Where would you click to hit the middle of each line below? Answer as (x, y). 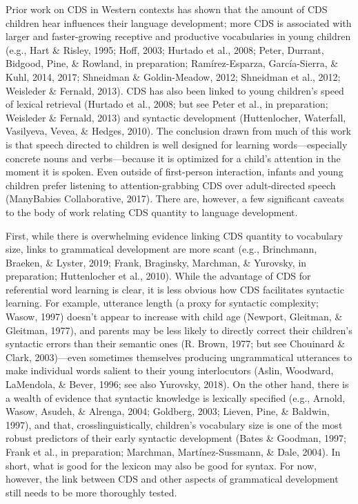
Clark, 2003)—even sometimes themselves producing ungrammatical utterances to (179, 357)
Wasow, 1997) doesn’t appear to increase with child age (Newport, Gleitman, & (174, 317)
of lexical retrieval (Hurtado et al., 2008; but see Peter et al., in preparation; (167, 104)
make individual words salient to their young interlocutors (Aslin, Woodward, (170, 370)
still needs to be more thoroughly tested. (91, 492)
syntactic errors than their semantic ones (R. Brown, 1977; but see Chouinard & (176, 343)
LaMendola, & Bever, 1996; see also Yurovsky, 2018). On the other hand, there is (177, 384)
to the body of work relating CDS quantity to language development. (152, 212)
